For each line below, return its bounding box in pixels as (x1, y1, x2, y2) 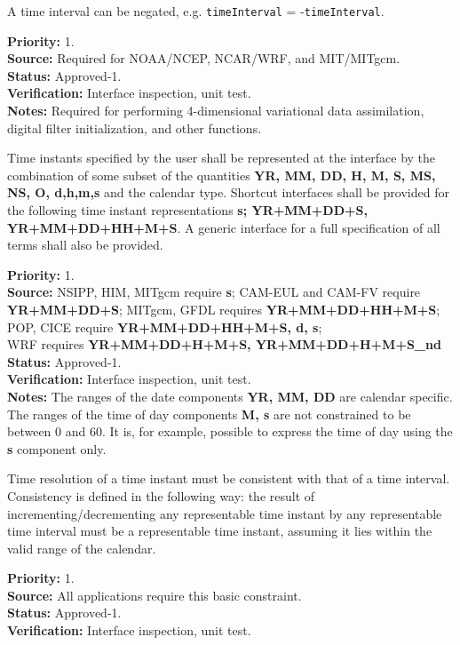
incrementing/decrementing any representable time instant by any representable (7, 504, 442, 522)
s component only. (7, 439, 107, 458)
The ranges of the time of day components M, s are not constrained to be (7, 404, 411, 423)
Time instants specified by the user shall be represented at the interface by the (7, 148, 436, 167)
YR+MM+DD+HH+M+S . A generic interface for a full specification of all (7, 218, 440, 236)
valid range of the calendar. (7, 538, 156, 557)
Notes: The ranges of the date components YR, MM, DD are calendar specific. (7, 386, 453, 405)
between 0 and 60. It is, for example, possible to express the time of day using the (7, 422, 453, 441)
